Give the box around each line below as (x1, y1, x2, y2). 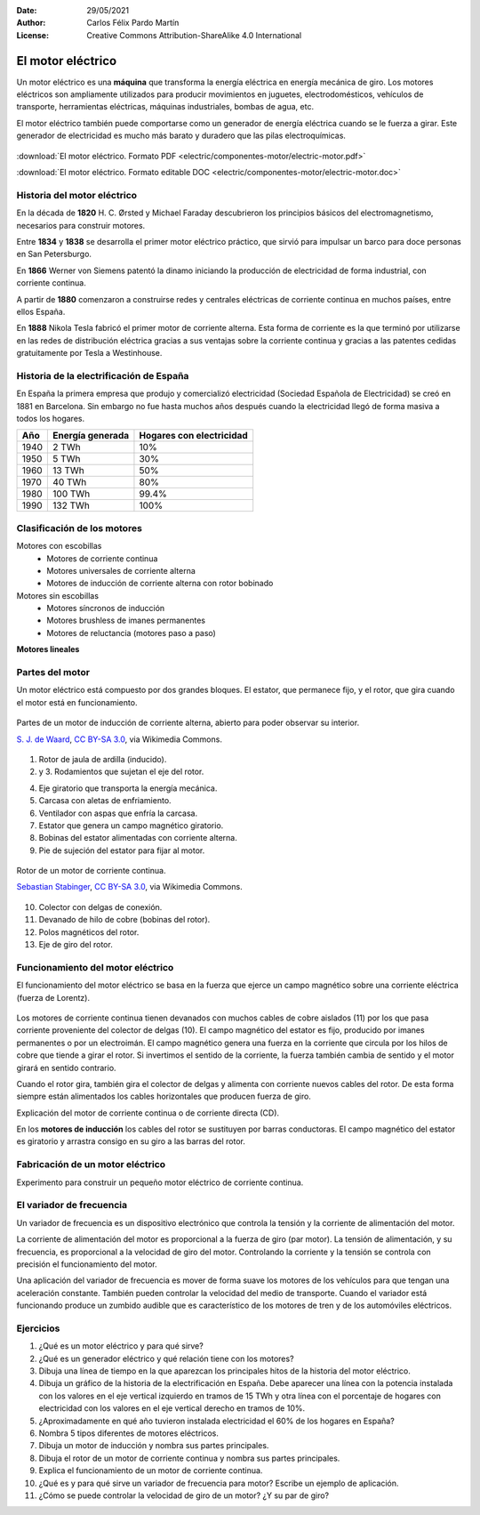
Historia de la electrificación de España (16, 369, 189, 382)
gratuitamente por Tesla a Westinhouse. (16, 348, 163, 359)
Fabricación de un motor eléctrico (16, 1158, 166, 1171)
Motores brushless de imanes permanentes (46, 615, 206, 626)
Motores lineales (16, 644, 80, 655)
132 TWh (52, 499, 91, 512)
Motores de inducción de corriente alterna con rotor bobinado (46, 578, 274, 589)
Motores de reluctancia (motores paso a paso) (46, 627, 217, 638)
